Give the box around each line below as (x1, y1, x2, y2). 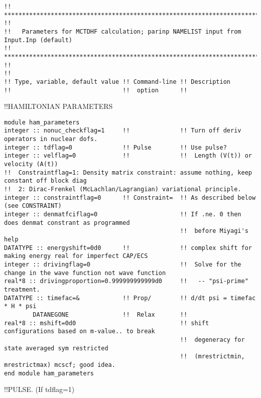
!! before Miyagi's (180, 227, 248, 235)
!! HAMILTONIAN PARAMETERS (4, 101, 113, 111)
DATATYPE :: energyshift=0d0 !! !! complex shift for (4, 244, 252, 251)
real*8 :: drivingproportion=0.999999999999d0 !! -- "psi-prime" (4, 278, 248, 285)
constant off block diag (4, 177, 87, 185)
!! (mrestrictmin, (180, 353, 245, 360)
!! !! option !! (4, 86, 188, 94)
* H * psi (4, 303, 37, 310)
